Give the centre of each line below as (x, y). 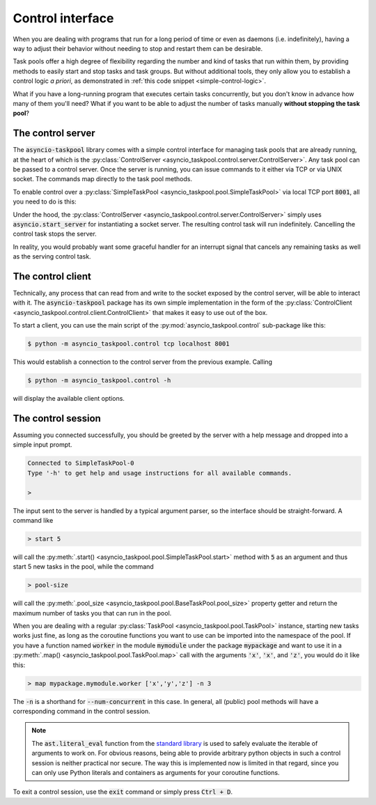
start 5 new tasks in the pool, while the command (84, 567)
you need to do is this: (45, 201)
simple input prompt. (42, 445)
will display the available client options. (69, 399)
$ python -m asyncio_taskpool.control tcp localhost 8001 (128, 344)
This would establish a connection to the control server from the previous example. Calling (143, 362)
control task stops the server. (55, 234)
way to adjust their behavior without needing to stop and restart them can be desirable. (138, 48)
